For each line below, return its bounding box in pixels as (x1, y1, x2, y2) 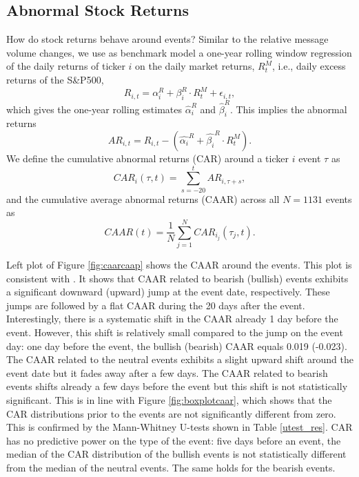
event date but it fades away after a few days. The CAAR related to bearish (6, 365, 328, 380)
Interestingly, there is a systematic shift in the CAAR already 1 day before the (6, 311, 338, 326)
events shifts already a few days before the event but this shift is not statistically (6, 379, 348, 393)
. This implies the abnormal (229, 101, 347, 116)
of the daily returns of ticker (6, 59, 125, 73)
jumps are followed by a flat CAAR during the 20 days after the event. (6, 298, 305, 312)
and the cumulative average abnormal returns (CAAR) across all (6, 191, 280, 206)
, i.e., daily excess (271, 59, 346, 73)
